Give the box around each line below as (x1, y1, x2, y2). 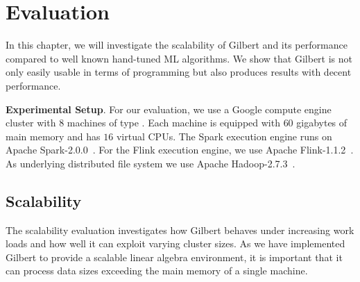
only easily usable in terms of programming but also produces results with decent (6, 65, 352, 79)
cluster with (6, 115, 56, 130)
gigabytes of (296, 115, 348, 130)
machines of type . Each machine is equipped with (67, 115, 280, 130)
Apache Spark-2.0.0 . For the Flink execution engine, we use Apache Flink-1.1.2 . (6, 142, 354, 157)
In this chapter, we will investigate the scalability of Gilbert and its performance (6, 38, 348, 52)
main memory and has (6, 128, 101, 143)
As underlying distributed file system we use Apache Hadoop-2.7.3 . (6, 156, 295, 170)
